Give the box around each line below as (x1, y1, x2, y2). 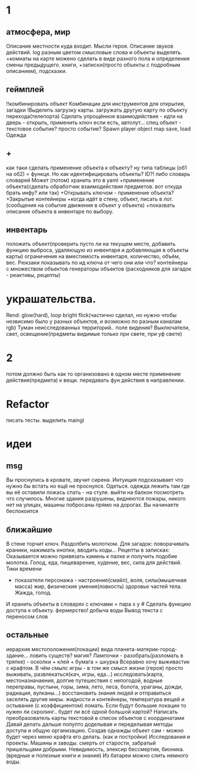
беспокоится (6, 508, 39, 515)
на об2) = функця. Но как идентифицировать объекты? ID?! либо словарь (6, 170, 191, 177)
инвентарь (6, 225, 48, 235)
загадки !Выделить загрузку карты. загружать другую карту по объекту (6, 106, 188, 114)
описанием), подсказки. (6, 68, 67, 74)
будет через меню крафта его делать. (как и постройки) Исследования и (6, 733, 191, 740)
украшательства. (6, 292, 96, 306)
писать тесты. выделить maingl (6, 417, 84, 424)
